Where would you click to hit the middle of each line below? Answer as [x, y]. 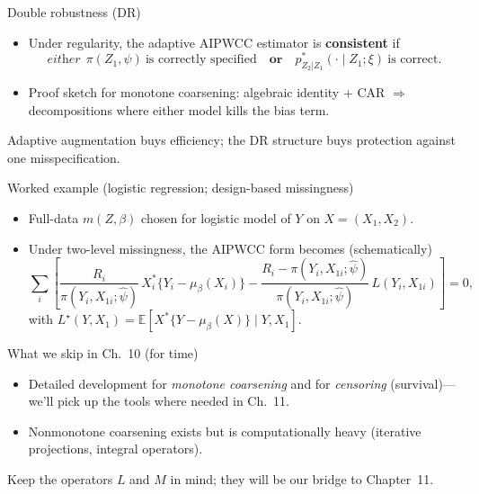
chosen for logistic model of [216, 218]
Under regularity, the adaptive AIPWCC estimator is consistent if [214, 42]
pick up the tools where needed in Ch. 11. [174, 401]
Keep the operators [60, 479]
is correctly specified [201, 60]
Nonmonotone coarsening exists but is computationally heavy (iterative [225, 431]
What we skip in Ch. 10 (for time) [103, 353]
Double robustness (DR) [74, 12]
